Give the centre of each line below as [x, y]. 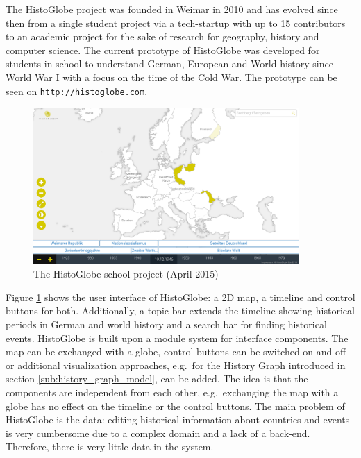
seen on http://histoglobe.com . [77, 91]
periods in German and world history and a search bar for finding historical [166, 324]
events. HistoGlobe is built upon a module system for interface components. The [177, 338]
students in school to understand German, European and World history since [169, 63]
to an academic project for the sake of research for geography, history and [162, 36]
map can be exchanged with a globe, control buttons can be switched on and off [176, 351]
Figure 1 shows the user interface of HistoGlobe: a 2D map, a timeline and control [180, 297]
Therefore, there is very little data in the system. [110, 447]
